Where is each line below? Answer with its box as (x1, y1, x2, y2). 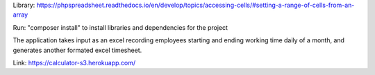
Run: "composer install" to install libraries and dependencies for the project (12, 23, 228, 31)
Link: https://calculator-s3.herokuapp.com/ (12, 58, 135, 67)
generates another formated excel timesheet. (12, 46, 142, 54)
